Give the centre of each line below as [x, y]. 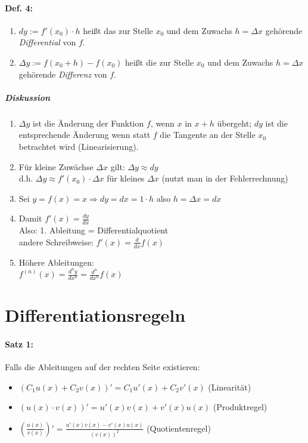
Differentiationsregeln [95, 315]
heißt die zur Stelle [159, 62]
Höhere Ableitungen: [56, 262]
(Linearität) [230, 387]
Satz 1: [19, 344]
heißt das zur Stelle [118, 30]
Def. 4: [19, 7]
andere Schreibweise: [56, 242]
